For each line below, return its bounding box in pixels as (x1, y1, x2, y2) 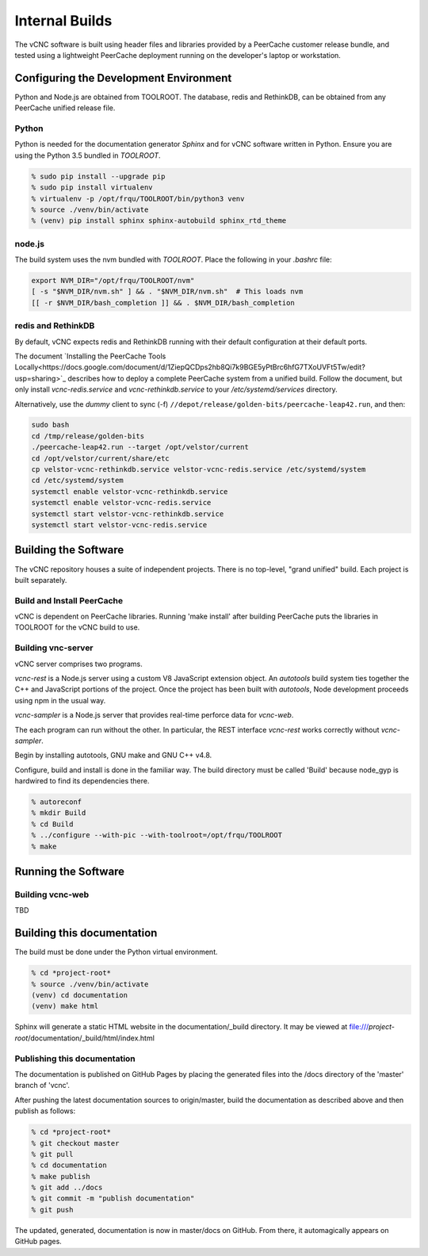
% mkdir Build (31, 809, 86, 818)
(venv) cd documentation (31, 991, 128, 1000)
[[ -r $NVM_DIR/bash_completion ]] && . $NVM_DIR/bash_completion (31, 298, 295, 307)
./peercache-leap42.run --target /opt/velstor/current (31, 442, 249, 452)
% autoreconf (31, 798, 82, 806)
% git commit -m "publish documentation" (31, 1194, 195, 1203)
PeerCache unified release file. (14, 103, 116, 113)
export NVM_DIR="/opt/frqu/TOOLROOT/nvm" (31, 276, 195, 285)
